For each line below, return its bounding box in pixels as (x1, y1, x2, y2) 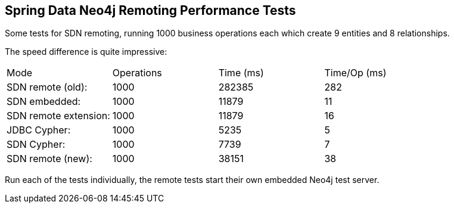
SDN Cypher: (7, 138, 66, 151)
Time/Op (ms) (324, 67, 387, 79)
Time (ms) (218, 67, 264, 79)
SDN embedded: (7, 95, 81, 108)
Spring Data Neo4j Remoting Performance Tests (5, 3, 296, 18)
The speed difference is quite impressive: (5, 46, 167, 57)
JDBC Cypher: (7, 124, 71, 136)
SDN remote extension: (7, 110, 110, 122)
